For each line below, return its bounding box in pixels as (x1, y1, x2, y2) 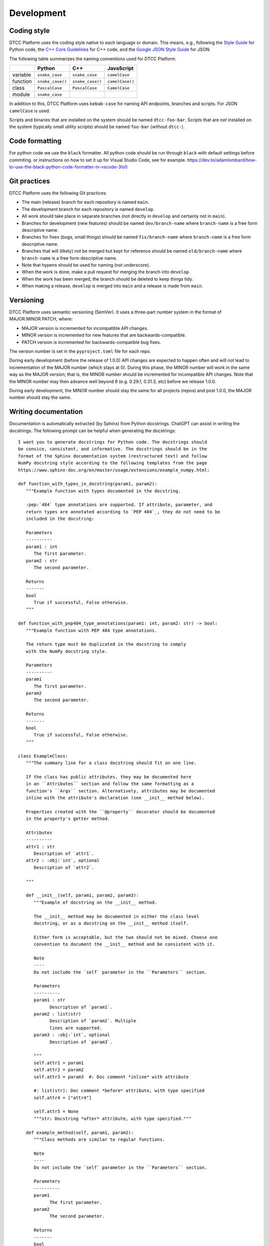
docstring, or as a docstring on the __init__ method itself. (33, 920, 189, 926)
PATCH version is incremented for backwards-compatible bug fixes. (21, 339, 161, 345)
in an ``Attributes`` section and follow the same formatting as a (25, 781, 194, 787)
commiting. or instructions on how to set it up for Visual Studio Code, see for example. (9, 157, 186, 163)
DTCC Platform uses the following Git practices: (9, 190, 107, 196)
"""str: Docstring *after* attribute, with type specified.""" (33, 1115, 192, 1121)
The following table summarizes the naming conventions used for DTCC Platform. (9, 55, 177, 62)
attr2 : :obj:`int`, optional (25, 858, 100, 863)
